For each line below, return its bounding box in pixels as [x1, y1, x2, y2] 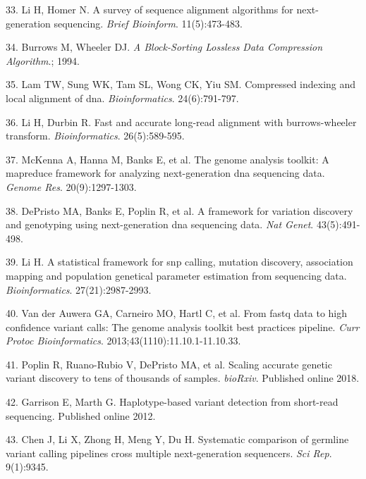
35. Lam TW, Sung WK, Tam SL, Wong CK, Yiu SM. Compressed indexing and [6, 77, 356, 92]
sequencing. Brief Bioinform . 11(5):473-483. [54, 15, 243, 30]
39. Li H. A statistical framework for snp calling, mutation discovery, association [6, 254, 353, 269]
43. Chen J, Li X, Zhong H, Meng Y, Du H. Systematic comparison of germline [6, 432, 349, 447]
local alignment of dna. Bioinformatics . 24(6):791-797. [6, 90, 239, 105]
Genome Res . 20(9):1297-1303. [6, 179, 137, 194]
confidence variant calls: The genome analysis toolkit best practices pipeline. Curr [6, 319, 360, 334]
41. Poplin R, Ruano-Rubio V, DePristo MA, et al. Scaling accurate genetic [6, 356, 332, 371]
